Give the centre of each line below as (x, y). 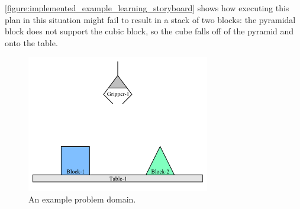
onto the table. (31, 42)
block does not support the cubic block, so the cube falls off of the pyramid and (149, 31)
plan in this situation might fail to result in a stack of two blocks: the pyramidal (150, 19)
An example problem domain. (82, 199)
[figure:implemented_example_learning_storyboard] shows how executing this (147, 8)
